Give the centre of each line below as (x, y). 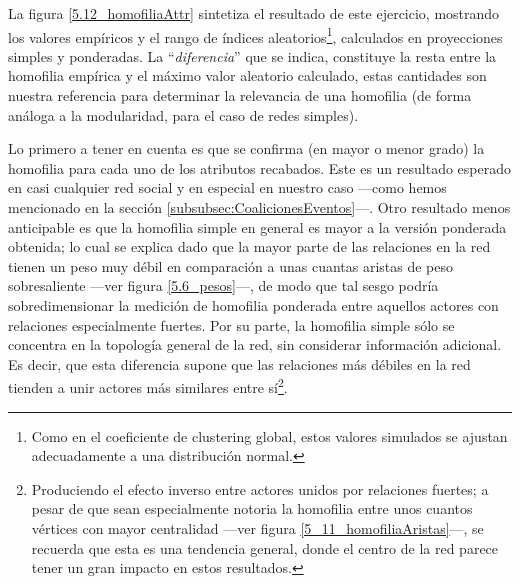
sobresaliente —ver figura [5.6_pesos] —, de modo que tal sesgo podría (223, 285)
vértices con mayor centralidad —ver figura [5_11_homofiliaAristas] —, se (257, 527)
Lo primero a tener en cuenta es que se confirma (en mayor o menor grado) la (246, 148)
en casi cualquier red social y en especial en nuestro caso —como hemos (227, 187)
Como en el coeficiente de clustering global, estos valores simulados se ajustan (269, 435)
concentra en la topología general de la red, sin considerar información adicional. (255, 344)
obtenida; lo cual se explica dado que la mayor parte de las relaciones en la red (249, 246)
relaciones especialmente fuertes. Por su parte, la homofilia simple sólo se (231, 324)
